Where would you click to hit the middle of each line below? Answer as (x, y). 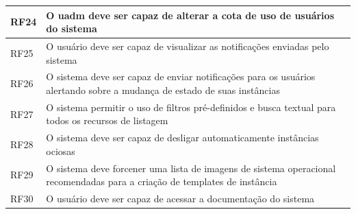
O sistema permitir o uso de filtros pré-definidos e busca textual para (191, 107)
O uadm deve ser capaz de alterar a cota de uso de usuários (190, 15)
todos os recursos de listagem (107, 120)
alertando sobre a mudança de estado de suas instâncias (163, 90)
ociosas (61, 151)
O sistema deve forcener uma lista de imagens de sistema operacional (191, 168)
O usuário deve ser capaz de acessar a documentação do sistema (180, 199)
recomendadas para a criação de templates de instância (162, 181)
